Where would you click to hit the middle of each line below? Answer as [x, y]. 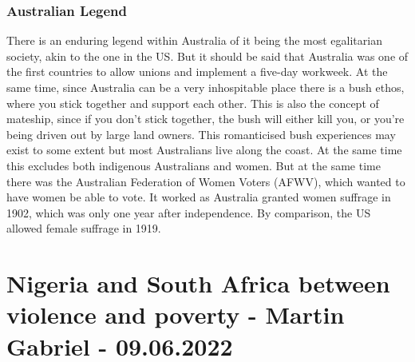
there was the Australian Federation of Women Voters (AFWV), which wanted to [206, 181]
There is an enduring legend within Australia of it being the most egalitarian [194, 40]
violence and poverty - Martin [176, 314]
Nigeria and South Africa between [198, 283]
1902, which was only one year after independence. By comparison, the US [189, 212]
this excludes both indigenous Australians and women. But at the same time [194, 165]
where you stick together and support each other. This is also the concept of [193, 103]
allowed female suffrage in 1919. [84, 228]
